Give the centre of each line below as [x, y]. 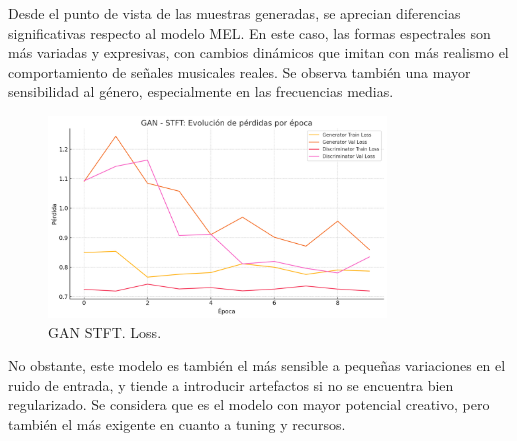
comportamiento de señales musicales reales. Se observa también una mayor [239, 71]
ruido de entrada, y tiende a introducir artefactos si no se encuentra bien [231, 384]
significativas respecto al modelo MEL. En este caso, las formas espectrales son [249, 32]
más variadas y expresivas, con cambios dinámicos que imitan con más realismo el [258, 52]
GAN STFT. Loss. [105, 331]
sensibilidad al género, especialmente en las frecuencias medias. [201, 91]
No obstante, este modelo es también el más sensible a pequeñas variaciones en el [257, 365]
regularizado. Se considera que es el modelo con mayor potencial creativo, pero [249, 404]
